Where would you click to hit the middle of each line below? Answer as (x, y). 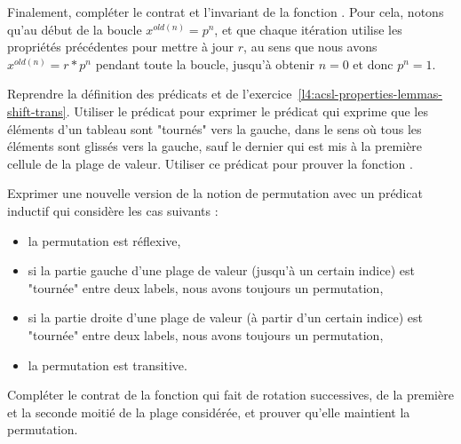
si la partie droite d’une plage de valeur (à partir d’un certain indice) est (225, 317)
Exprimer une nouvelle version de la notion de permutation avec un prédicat (215, 193)
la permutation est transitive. (107, 365)
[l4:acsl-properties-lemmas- (370, 94)
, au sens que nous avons (310, 47)
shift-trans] (37, 111)
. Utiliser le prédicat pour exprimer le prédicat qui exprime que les (247, 111)
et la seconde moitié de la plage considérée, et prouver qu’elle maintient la (209, 412)
